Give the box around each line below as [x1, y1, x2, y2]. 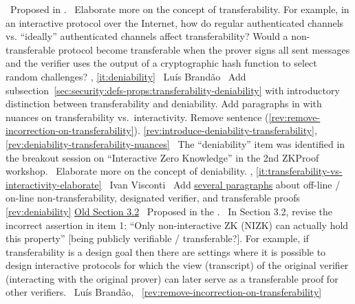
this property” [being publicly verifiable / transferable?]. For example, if [6, 231, 309, 246]
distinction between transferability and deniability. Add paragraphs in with [6, 96, 322, 111]
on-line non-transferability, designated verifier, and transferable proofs [6, 191, 301, 205]
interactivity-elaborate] [6, 177, 102, 191]
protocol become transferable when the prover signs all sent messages [58, 42, 350, 56]
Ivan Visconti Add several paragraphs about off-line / [109, 177, 341, 191]
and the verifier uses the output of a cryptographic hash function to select [6, 56, 317, 70]
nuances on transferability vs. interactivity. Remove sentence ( [6, 109, 269, 124]
